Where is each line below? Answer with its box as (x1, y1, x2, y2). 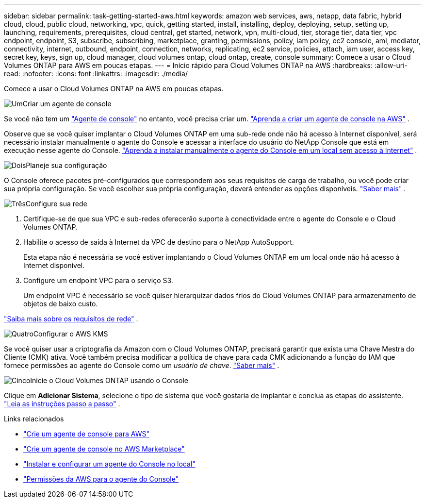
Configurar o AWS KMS (33, 330, 108, 338)
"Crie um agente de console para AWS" (23, 430, 149, 438)
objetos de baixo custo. (23, 300, 98, 308)
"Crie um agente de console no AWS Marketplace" (23, 445, 185, 453)
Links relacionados (4, 415, 64, 423)
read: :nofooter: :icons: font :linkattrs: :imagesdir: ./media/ (4, 69, 188, 78)
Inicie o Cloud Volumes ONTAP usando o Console (30, 376, 188, 385)
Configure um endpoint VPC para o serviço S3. (23, 276, 173, 284)
